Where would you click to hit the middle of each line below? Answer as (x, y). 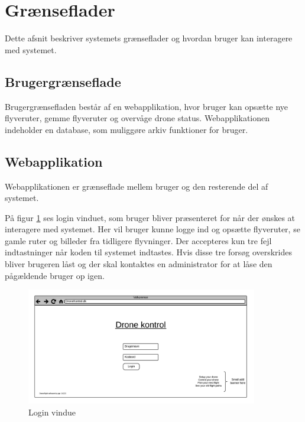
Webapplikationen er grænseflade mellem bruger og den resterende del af (137, 186)
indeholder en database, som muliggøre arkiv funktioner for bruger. (126, 129)
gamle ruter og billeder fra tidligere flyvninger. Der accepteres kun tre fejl (138, 240)
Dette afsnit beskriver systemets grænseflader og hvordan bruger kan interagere (149, 38)
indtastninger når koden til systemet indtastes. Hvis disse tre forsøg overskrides (149, 252)
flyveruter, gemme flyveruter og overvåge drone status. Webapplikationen (137, 118)
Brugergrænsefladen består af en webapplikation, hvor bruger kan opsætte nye (147, 106)
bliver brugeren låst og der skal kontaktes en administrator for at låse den (139, 264)
